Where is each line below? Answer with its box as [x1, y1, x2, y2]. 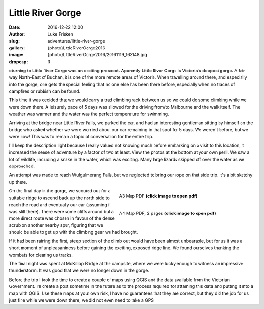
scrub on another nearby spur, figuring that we [9, 222, 104, 228]
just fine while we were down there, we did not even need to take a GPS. [9, 297, 155, 303]
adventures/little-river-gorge [47, 38, 105, 44]
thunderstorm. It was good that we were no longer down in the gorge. [9, 267, 149, 274]
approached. [9, 163, 35, 169]
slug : [9, 38, 20, 44]
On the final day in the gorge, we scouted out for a [9, 188, 111, 194]
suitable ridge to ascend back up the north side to [9, 195, 110, 201]
